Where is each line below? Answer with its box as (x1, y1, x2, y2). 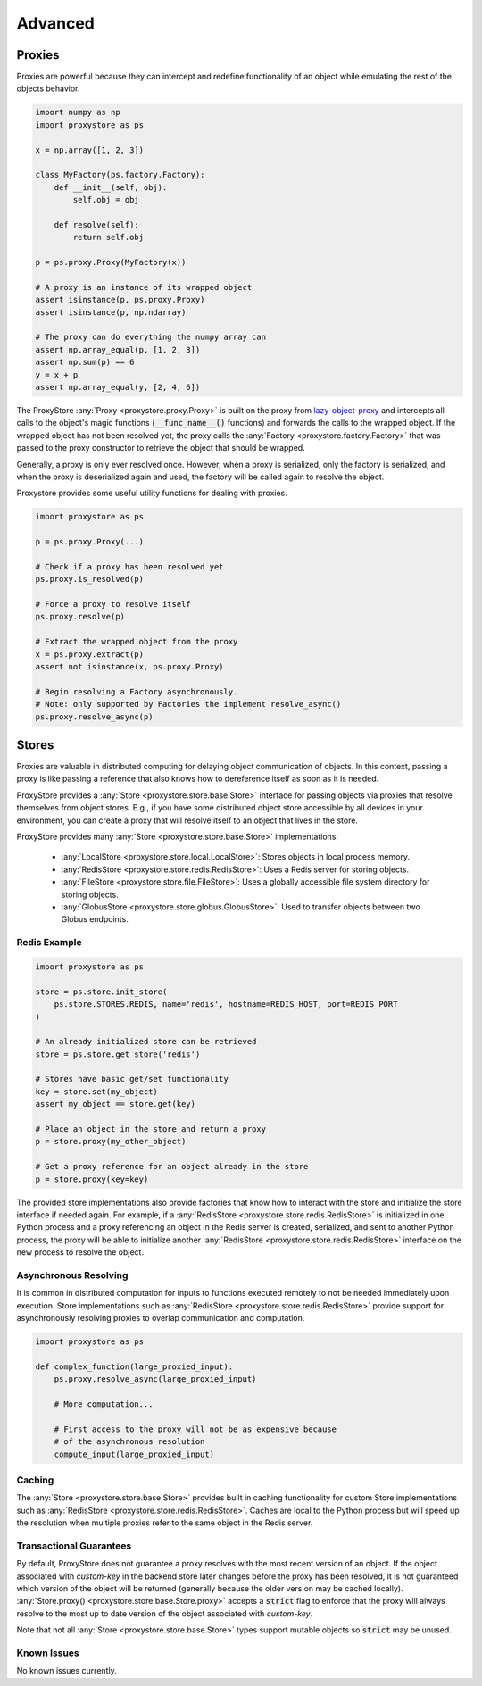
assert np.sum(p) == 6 (35, 357, 135, 368)
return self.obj (72, 232, 145, 243)
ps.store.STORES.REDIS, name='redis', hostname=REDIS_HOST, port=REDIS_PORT (54, 1000, 398, 1009)
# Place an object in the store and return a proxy (35, 1125, 267, 1134)
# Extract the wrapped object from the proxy (35, 636, 238, 647)
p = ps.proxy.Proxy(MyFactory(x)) (35, 257, 187, 268)
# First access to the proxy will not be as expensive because (54, 1424, 337, 1434)
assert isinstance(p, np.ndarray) (35, 307, 187, 317)
